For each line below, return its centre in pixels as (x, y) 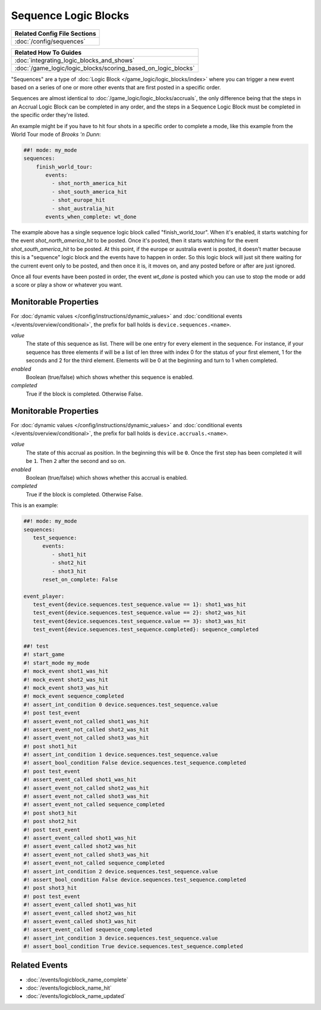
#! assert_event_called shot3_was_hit (80, 921)
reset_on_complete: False (80, 579)
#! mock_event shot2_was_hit (66, 680)
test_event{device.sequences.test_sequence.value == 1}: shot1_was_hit (140, 605)
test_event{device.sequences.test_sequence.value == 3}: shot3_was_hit (140, 621)
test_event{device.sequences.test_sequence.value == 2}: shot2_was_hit (140, 613)
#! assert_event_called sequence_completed (88, 930)
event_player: (44, 596)
